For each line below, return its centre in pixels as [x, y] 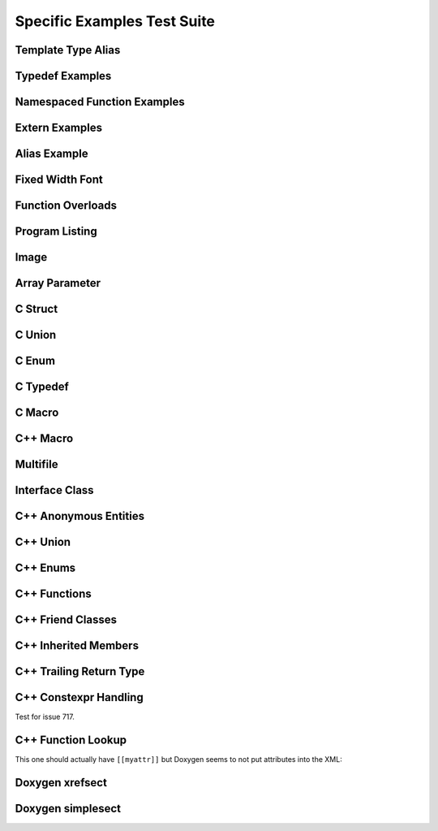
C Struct [36, 309]
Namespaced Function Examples [100, 102]
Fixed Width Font [59, 180]
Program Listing [56, 232]
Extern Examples [59, 128]
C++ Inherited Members [77, 646]
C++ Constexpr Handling [79, 697]
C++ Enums [45, 568]
